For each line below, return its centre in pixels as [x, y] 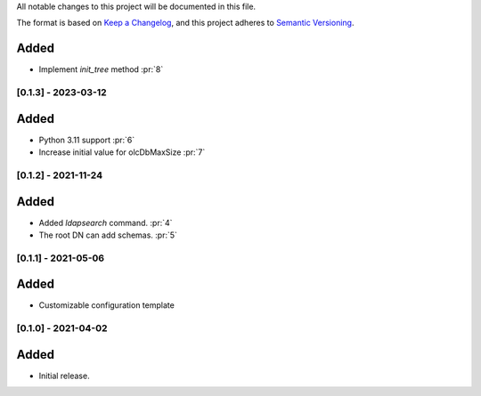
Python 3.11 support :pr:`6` [87, 140]
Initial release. [64, 376]
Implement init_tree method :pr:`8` [101, 69]
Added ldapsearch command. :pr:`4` [106, 222]
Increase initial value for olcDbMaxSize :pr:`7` [122, 152]
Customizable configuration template [107, 305]
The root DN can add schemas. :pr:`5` [108, 235]
